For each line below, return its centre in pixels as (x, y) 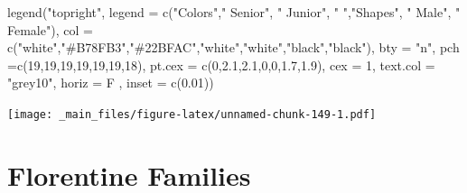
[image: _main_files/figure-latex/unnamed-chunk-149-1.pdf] (192, 114)
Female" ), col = (50, 29)
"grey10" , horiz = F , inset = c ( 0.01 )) (111, 83)
